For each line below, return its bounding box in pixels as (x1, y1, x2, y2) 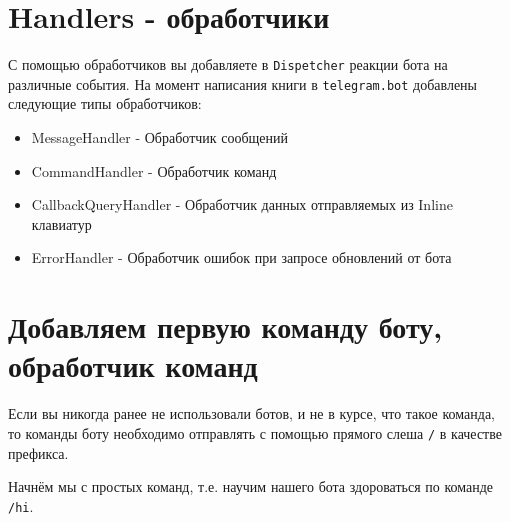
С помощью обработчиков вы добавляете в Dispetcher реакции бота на (8, 54, 448, 75)
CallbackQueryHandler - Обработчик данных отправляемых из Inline (31, 194, 453, 215)
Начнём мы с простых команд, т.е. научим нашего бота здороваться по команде (8, 476, 494, 497)
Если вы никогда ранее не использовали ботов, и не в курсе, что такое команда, (8, 403, 495, 424)
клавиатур (31, 213, 92, 234)
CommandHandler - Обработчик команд (31, 160, 277, 181)
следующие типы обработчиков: (8, 93, 202, 114)
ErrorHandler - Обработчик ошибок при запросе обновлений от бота (31, 247, 452, 268)
